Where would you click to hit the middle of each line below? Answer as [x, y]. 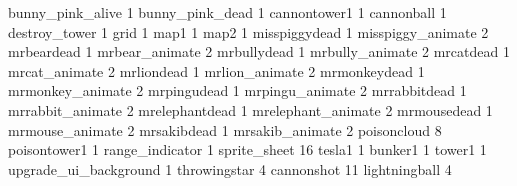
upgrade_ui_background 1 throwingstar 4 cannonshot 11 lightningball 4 [230, 168]
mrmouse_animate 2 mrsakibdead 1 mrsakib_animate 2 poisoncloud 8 [225, 129]
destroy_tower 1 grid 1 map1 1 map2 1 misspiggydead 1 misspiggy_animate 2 [248, 31]
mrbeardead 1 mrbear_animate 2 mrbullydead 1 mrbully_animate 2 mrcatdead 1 [259, 51]
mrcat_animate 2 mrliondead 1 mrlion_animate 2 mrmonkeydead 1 [216, 70]
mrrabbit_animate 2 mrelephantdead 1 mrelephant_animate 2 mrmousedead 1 [250, 109]
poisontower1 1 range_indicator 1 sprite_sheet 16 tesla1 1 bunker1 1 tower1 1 [247, 149]
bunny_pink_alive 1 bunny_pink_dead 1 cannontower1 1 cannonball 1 [227, 12]
